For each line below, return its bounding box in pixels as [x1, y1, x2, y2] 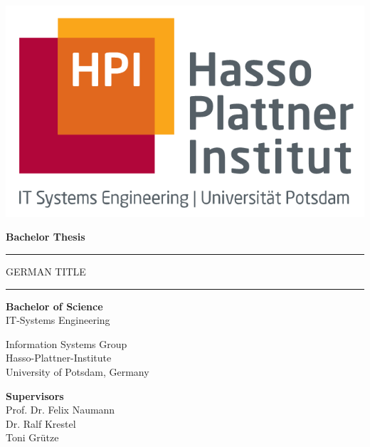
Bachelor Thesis [6, 229, 85, 244]
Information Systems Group [6, 336, 127, 351]
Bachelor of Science [6, 298, 103, 313]
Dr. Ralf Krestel [6, 416, 76, 431]
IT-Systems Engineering [6, 312, 110, 327]
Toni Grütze [6, 430, 59, 445]
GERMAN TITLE [6, 263, 86, 278]
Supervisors [6, 388, 64, 403]
